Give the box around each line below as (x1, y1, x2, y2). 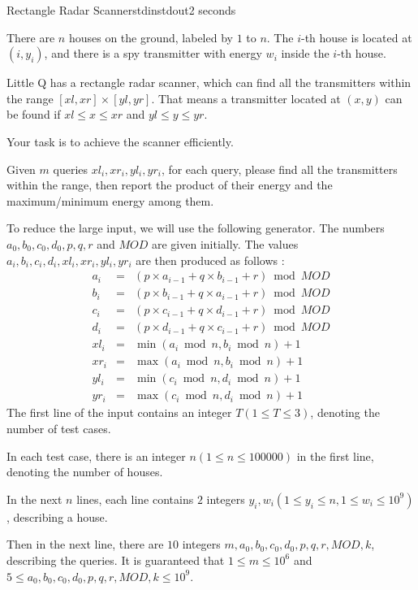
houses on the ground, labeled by (68, 28, 233, 46)
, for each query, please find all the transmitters (161, 160, 398, 177)
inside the (281, 45, 330, 62)
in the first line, (296, 447, 374, 464)
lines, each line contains (76, 490, 194, 507)
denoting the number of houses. (6, 463, 163, 480)
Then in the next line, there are (6, 536, 164, 553)
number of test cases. (6, 419, 111, 436)
